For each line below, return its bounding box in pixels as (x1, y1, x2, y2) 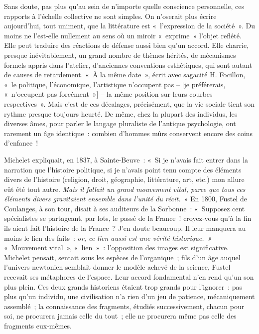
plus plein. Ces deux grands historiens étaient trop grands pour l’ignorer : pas (4, 281, 243, 292)
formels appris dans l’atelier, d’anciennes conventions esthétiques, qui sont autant (4, 59, 253, 70)
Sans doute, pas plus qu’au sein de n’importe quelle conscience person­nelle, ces (4, 1, 245, 11)
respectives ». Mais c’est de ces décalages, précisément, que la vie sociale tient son (4, 98, 255, 109)
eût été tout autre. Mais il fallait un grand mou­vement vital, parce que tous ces (4, 183, 246, 194)
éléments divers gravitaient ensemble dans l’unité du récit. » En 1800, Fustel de (4, 193, 247, 204)
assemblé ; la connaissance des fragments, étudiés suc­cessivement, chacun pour (4, 301, 245, 311)
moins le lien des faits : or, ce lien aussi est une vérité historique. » (4, 232, 212, 243)
